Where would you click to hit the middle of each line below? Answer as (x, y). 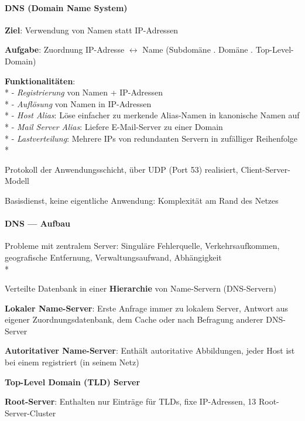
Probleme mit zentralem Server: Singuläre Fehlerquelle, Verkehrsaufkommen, (142, 246)
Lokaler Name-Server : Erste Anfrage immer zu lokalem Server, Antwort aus (147, 308)
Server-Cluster (30, 413)
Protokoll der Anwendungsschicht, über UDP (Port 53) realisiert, (121, 169)
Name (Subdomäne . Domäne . (198, 49)
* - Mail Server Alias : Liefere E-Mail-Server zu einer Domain (114, 126)
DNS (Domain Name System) (66, 7)
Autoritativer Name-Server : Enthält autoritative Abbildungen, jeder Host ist (150, 350)
